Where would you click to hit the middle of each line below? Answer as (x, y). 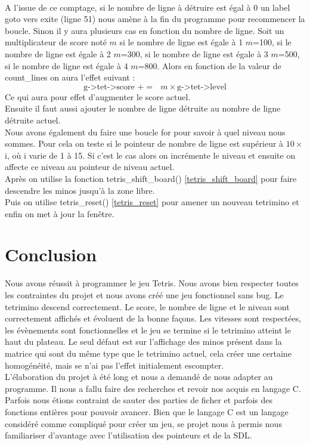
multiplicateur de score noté (56, 42)
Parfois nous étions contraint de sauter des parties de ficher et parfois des (139, 400)
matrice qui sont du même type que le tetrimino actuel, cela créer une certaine (148, 353)
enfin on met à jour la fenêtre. (60, 213)
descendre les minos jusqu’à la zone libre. (80, 190)
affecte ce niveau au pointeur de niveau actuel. (90, 167)
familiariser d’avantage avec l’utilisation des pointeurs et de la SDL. (128, 435)
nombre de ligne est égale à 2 (58, 53)
